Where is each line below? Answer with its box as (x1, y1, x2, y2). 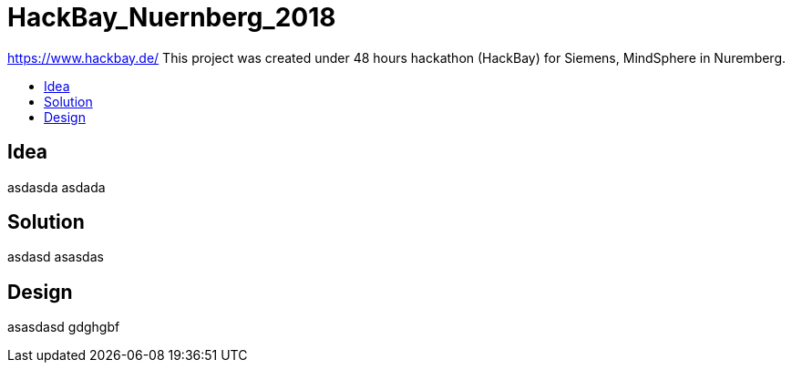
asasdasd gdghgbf (7, 319, 120, 335)
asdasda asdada (7, 179, 106, 195)
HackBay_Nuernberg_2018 (7, 2, 336, 33)
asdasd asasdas (7, 249, 104, 265)
